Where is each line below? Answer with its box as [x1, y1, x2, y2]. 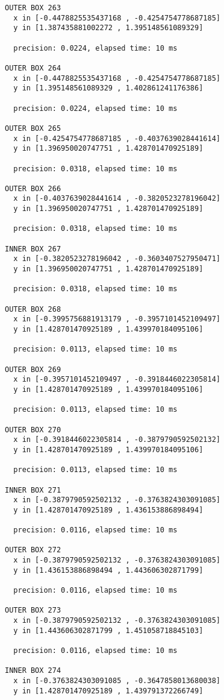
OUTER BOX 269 [5, 365, 61, 374]
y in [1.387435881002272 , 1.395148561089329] [13, 24, 204, 33]
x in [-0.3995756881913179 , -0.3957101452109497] [13, 315, 220, 324]
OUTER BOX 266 [5, 184, 61, 193]
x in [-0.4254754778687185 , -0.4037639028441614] [13, 134, 220, 143]
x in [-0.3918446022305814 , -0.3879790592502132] [13, 435, 220, 444]
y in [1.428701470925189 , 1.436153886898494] [13, 505, 204, 514]
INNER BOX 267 [5, 244, 61, 253]
